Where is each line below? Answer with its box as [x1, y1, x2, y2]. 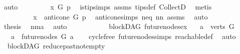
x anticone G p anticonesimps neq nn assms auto [33, 11, 208, 21]
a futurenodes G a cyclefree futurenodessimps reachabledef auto [11, 30, 236, 41]
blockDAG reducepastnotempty [7, 40, 105, 51]
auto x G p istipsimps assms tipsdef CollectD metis [4, 1, 212, 11]
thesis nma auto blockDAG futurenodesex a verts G [4, 21, 234, 31]
